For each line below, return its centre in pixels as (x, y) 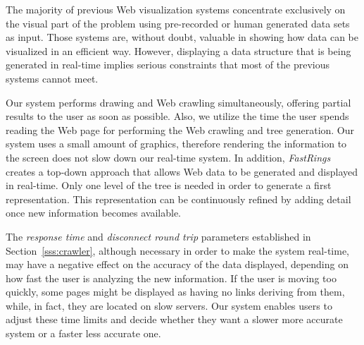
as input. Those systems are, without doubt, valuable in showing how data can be (182, 37)
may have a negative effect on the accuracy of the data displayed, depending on (177, 264)
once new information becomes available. (93, 213)
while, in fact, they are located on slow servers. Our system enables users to (169, 305)
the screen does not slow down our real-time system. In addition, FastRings (168, 157)
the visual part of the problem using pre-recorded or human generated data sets (178, 23)
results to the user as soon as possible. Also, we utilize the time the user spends (177, 116)
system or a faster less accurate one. (83, 333)
